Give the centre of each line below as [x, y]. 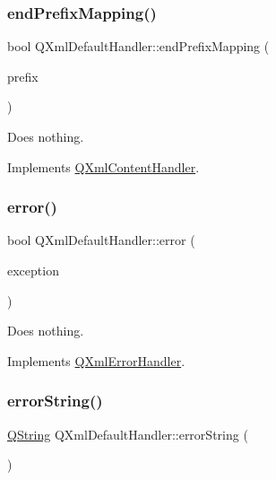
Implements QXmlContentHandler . [103, 166]
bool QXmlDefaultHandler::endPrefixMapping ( [138, 46]
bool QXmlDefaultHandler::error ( [101, 240]
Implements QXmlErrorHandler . [96, 360]
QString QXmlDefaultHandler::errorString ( [128, 434]
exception [33, 270]
